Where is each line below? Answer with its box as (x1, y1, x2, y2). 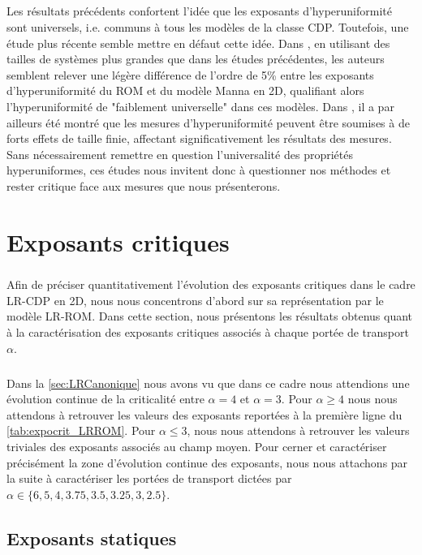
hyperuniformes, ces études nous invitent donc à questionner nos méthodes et (6, 161, 391, 179)
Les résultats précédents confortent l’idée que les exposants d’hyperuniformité (6, 2, 392, 19)
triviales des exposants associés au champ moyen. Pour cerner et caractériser (6, 437, 387, 454)
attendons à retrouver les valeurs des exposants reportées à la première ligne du (6, 406, 403, 423)
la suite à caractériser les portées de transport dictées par (6, 470, 292, 487)
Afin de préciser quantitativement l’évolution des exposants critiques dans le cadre (6, 276, 416, 293)
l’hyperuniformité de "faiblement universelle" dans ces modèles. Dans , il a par (6, 97, 394, 114)
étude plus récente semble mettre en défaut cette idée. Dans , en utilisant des (6, 34, 390, 51)
